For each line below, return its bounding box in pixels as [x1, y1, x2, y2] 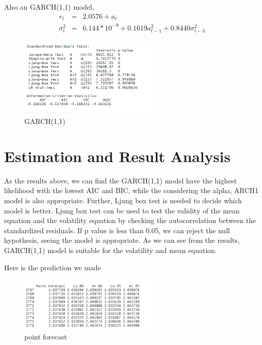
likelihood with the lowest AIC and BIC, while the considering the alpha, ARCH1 [4, 185, 259, 196]
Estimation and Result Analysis [4, 145, 231, 166]
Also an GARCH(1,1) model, [4, 2, 94, 12]
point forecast [24, 331, 67, 342]
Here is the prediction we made [4, 262, 101, 272]
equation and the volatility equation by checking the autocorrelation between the [4, 215, 256, 226]
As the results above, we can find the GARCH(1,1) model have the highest [4, 175, 237, 185]
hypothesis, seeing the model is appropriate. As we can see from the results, [4, 235, 240, 245]
